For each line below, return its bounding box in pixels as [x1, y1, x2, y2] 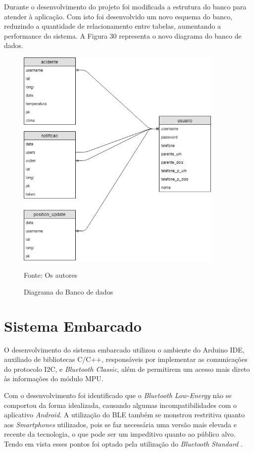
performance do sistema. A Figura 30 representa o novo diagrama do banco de [4, 30, 242, 41]
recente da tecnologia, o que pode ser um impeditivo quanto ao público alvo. [4, 429, 236, 439]
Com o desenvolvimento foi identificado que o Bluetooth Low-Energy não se [4, 390, 232, 400]
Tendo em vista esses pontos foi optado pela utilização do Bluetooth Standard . [4, 438, 243, 449]
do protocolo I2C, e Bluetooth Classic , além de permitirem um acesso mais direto [4, 363, 250, 374]
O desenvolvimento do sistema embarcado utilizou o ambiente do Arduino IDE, [4, 344, 245, 354]
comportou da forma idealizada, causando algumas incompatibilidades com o [4, 400, 237, 410]
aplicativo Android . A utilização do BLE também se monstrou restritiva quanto [4, 409, 245, 420]
